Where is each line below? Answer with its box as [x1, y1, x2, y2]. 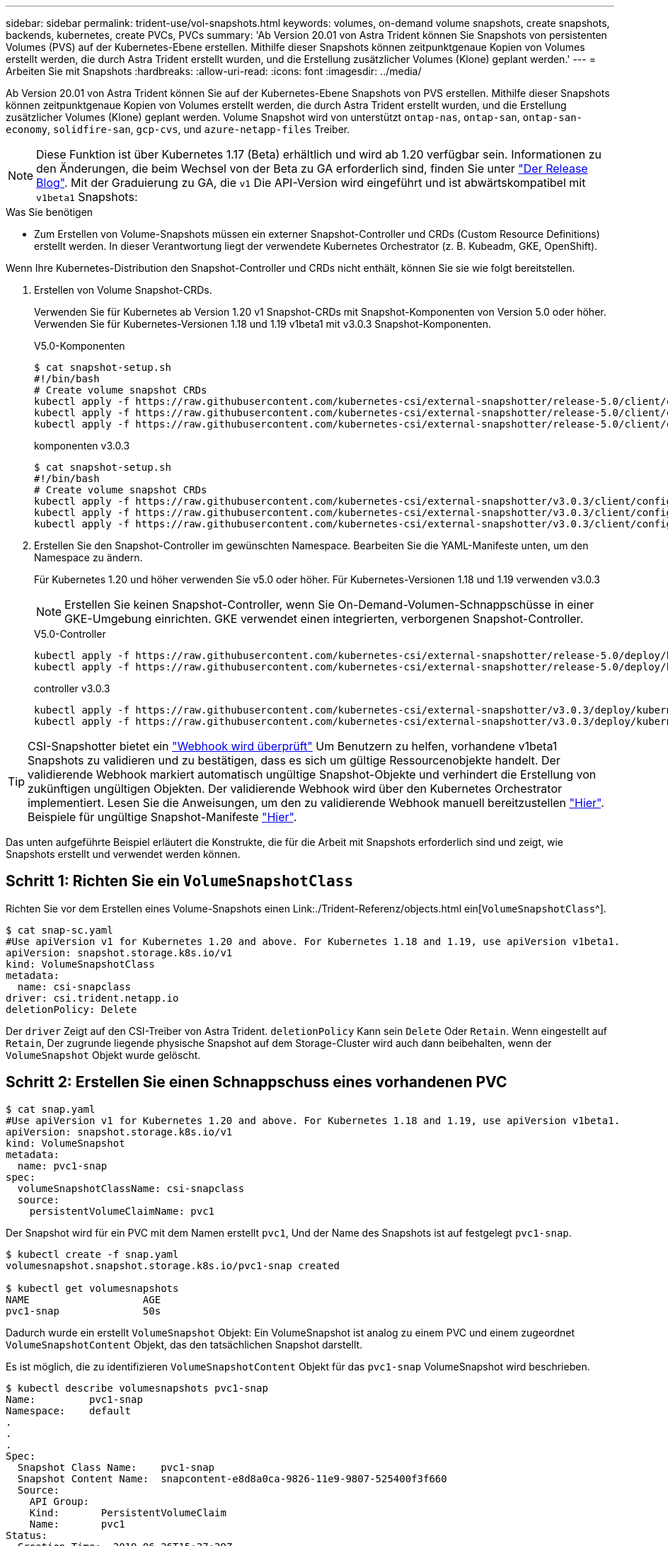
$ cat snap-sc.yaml [6, 924, 113, 936]
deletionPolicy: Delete [6, 1003, 137, 1015]
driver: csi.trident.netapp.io [6, 992, 179, 1004]
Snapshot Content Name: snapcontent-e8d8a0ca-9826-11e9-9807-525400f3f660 [17, 1472, 447, 1484]
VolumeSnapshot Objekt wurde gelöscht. [6, 1048, 201, 1061]
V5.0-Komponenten [34, 340, 125, 352]
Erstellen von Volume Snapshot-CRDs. [34, 284, 212, 296]
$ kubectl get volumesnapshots [6, 1282, 179, 1294]
